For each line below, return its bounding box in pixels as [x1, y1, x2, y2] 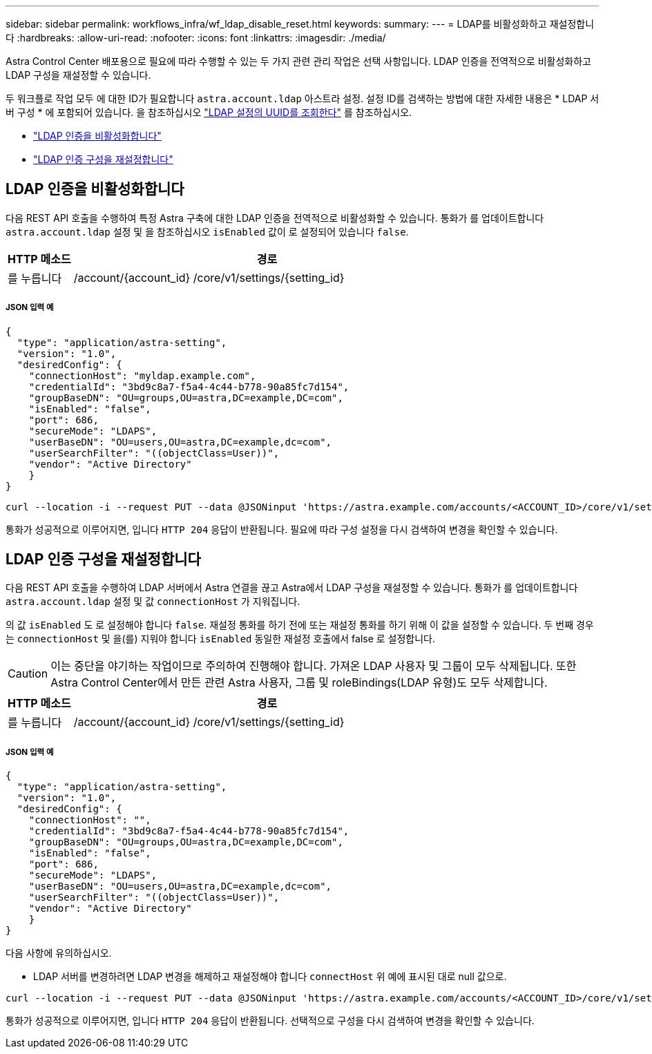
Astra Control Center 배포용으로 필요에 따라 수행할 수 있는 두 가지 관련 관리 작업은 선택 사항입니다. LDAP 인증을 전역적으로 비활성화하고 [6, 55, 591, 67]
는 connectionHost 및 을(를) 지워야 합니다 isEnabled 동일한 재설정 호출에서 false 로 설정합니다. [6, 633, 436, 645]
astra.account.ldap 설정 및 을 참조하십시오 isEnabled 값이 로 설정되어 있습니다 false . [6, 225, 409, 238]
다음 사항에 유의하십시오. [6, 947, 112, 959]
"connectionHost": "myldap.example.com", [28, 370, 256, 381]
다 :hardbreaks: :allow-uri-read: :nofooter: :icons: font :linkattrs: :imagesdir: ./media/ [6, 32, 386, 44]
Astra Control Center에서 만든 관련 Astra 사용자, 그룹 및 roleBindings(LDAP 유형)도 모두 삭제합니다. [50, 675, 548, 690]
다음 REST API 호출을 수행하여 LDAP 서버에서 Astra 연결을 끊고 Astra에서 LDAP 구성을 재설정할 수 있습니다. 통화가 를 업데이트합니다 [6, 582, 578, 594]
